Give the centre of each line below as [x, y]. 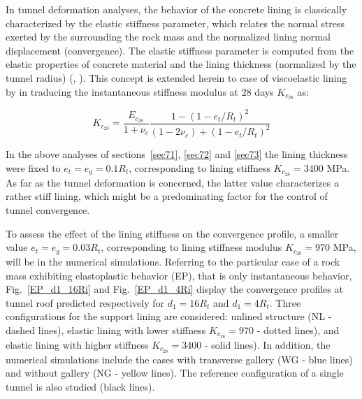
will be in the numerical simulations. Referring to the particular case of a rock [173, 262]
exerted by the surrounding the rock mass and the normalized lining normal [168, 37]
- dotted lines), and [298, 329]
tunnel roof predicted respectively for [85, 302]
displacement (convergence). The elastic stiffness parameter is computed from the [180, 50]
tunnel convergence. [48, 209]
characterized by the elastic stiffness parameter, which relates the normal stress [175, 23]
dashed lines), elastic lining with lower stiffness [106, 329]
